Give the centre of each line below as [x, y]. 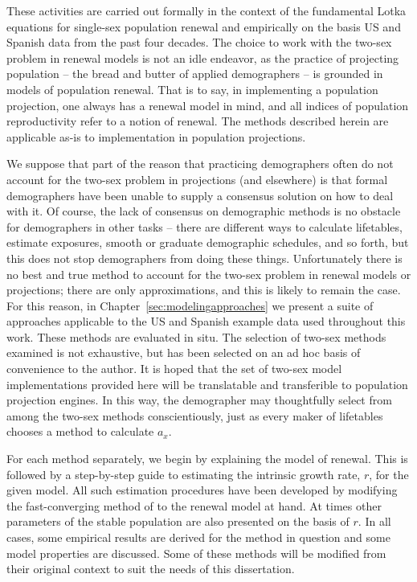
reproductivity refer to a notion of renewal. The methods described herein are [198, 121]
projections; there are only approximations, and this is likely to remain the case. [204, 290]
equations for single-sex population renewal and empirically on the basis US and [204, 26]
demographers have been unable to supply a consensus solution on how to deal [200, 195]
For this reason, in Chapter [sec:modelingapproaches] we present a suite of [190, 305]
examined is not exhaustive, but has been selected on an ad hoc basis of [184, 352]
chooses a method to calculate [80, 431]
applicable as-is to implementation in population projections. [156, 136]
